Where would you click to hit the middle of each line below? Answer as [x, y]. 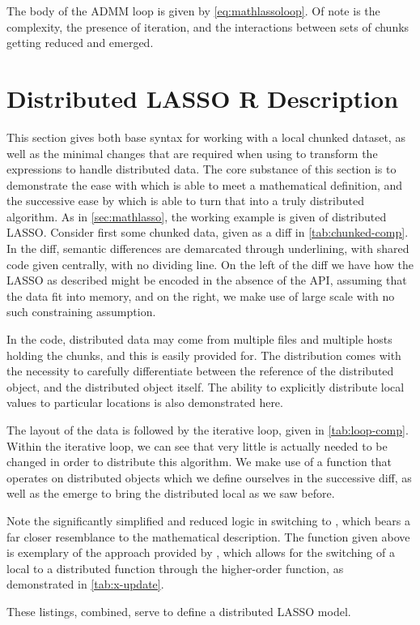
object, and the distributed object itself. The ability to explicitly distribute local [206, 386]
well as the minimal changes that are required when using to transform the [192, 153]
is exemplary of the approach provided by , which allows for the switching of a [201, 552]
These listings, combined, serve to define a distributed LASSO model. [179, 611]
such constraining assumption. [81, 312]
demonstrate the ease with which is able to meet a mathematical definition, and [205, 184]
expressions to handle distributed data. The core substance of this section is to [202, 169]
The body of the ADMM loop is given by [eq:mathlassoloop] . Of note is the [193, 11]
